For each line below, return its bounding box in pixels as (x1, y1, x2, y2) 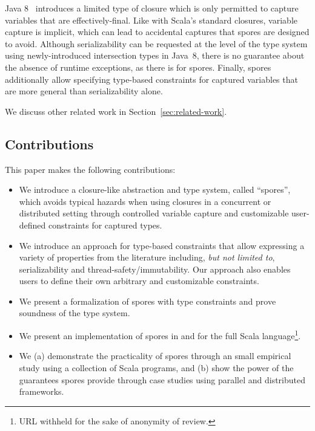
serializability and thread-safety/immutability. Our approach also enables (19, 262, 291, 275)
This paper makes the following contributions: (5, 163, 176, 175)
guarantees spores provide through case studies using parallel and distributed (19, 373, 306, 386)
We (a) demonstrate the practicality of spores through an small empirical (19, 349, 291, 362)
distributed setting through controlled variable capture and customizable (19, 207, 289, 219)
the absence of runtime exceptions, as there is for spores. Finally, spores (5, 60, 271, 73)
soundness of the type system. (19, 306, 130, 319)
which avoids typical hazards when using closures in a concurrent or (19, 195, 271, 207)
